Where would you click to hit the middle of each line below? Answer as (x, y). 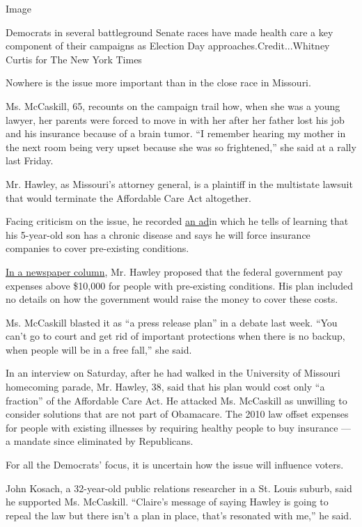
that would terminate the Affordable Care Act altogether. (128, 197)
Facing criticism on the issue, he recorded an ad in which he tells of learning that (177, 221)
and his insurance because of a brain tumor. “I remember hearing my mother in (176, 133)
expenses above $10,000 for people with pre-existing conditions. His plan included (180, 285)
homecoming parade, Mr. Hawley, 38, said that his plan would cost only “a (165, 387)
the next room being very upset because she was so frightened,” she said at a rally (181, 147)
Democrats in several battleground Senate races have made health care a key (170, 32)
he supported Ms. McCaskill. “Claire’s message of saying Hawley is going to (167, 502)
